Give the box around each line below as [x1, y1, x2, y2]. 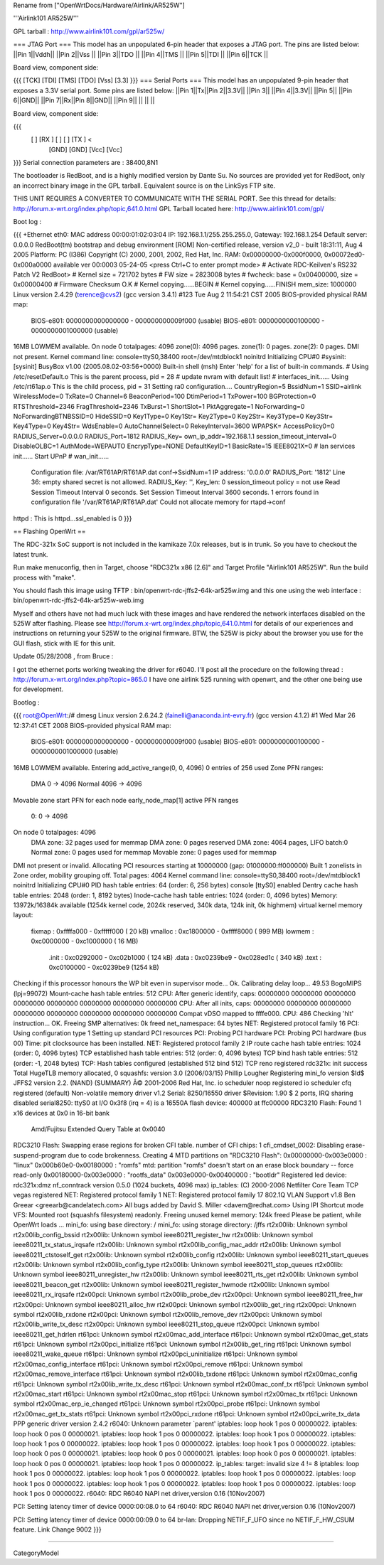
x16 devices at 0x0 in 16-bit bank [13, 1109, 110, 1117]
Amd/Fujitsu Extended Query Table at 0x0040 [31, 1124, 166, 1133]
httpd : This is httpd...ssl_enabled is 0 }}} [13, 514, 132, 523]
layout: [13, 911, 33, 919]
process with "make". [13, 573, 76, 582]
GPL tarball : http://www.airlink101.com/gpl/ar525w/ [13, 27, 165, 36]
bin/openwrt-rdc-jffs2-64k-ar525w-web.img [13, 596, 144, 604]
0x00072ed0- [324, 250, 366, 259]
